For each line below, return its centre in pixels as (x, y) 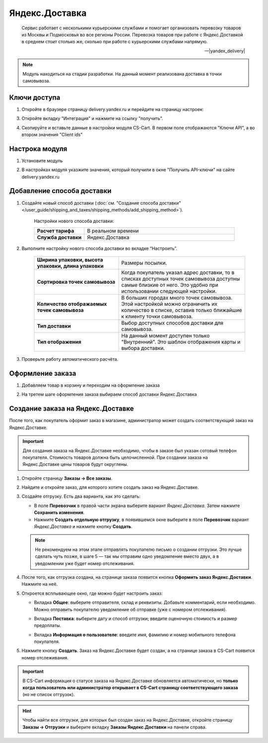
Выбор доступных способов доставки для (172, 323)
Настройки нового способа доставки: (74, 221)
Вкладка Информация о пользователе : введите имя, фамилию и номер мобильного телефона (135, 635)
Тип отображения (59, 342)
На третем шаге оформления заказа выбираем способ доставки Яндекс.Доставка (109, 394)
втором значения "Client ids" (52, 134)
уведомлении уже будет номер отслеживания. (85, 563)
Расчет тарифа (56, 230)
